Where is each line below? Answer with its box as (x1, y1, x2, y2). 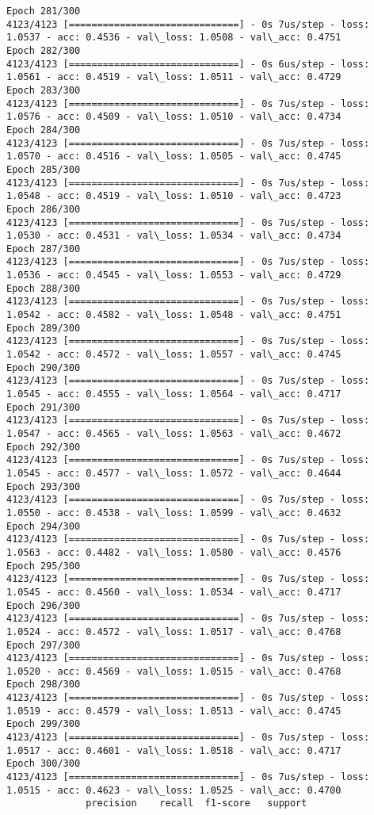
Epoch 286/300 (6, 203, 81, 215)
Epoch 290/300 (6, 362, 81, 373)
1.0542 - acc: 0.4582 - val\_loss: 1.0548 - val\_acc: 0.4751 (6, 309, 342, 321)
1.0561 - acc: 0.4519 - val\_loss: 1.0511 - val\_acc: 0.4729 (6, 71, 342, 83)
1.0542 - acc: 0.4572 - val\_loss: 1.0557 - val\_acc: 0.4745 (6, 349, 342, 361)
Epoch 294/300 (6, 520, 81, 532)
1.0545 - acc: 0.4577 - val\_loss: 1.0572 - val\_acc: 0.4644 (6, 467, 342, 479)
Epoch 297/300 (6, 639, 81, 651)
